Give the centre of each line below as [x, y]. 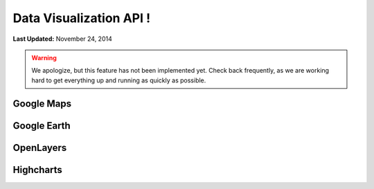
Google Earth [42, 126]
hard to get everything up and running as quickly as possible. [119, 80]
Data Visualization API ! [82, 18]
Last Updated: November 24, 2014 [62, 39]
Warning [44, 57]
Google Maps [42, 103]
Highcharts [37, 170]
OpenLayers [40, 148]
